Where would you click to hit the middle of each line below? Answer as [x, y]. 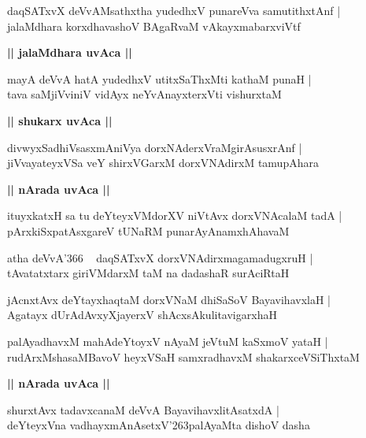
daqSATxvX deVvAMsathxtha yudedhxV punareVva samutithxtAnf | [174, 10]
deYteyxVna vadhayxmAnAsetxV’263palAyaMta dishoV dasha [159, 425]
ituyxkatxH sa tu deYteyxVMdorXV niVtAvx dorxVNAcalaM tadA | [175, 215]
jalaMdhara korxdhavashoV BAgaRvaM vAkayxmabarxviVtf [154, 26]
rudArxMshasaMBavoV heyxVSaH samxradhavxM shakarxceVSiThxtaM [183, 356]
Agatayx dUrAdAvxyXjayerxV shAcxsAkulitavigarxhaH [142, 315]
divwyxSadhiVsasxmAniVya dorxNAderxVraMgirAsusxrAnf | [155, 147]
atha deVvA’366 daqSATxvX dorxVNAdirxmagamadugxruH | [160, 257]
